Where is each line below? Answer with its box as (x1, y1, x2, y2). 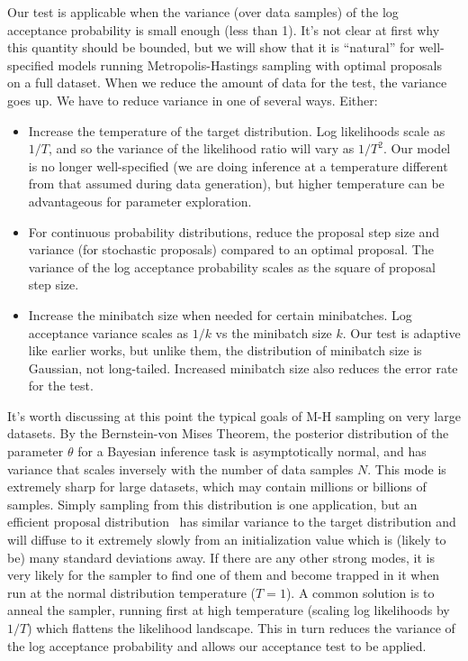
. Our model (382, 139, 451, 158)
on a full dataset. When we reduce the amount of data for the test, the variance (7, 73, 447, 92)
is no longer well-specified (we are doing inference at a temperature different (28, 156, 448, 175)
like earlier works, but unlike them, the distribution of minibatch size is (28, 341, 422, 360)
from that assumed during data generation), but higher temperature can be (28, 174, 445, 193)
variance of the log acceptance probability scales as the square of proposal (28, 257, 436, 276)
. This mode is (367, 459, 446, 478)
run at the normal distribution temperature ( (7, 583, 256, 601)
